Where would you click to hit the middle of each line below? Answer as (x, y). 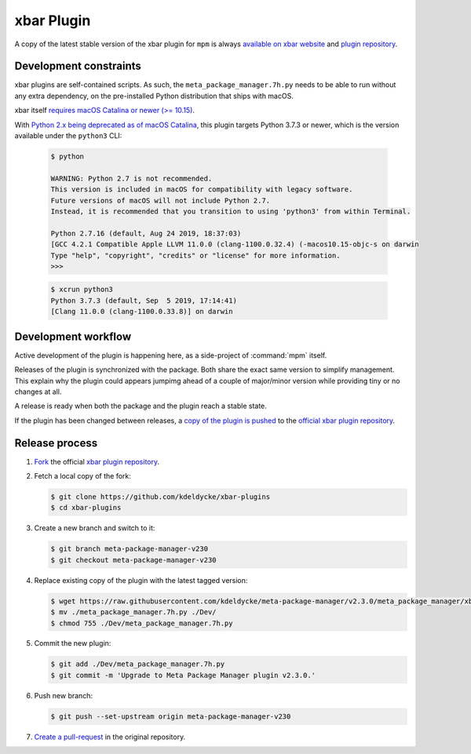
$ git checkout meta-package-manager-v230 (133, 560)
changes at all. (38, 392)
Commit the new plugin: (73, 643)
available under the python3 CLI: (68, 136)
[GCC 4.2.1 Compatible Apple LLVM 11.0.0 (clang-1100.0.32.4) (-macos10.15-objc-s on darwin (235, 244)
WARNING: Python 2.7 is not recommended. (131, 178)
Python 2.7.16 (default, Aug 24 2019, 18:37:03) (146, 233)
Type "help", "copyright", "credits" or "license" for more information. (195, 255)
